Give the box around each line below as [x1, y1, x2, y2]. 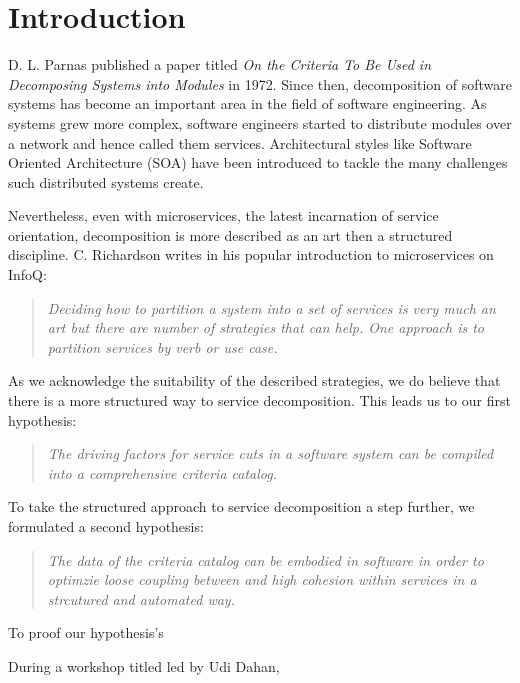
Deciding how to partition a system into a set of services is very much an [47, 297, 496, 318]
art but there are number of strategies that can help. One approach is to [47, 317, 484, 338]
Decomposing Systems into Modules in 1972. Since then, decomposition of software [8, 73, 513, 94]
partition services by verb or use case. [47, 336, 278, 357]
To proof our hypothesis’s [8, 622, 164, 643]
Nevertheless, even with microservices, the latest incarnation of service [8, 205, 439, 226]
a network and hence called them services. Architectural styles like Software [8, 132, 472, 153]
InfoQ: [8, 264, 47, 285]
